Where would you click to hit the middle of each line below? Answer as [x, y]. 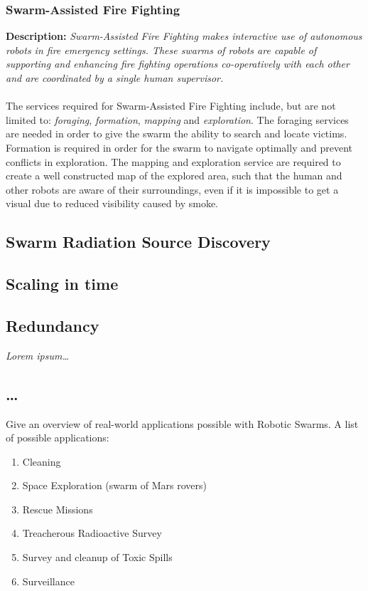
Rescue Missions [58, 509]
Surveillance [48, 581]
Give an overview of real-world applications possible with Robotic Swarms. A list [182, 423]
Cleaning [42, 461]
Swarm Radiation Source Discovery [138, 242]
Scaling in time [62, 284]
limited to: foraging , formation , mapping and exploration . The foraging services [177, 119]
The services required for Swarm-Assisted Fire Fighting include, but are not [171, 106]
